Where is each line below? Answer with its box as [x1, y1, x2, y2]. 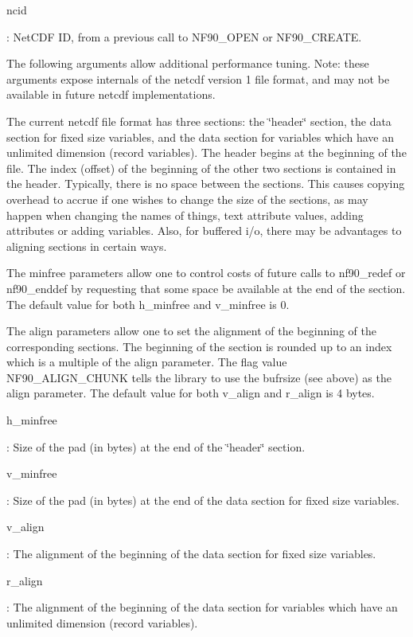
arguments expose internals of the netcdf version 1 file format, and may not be [6, 70, 390, 87]
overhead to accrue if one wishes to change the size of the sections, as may [6, 190, 368, 207]
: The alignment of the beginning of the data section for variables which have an [6, 599, 398, 616]
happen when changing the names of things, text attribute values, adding [6, 206, 364, 223]
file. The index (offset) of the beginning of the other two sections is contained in [6, 159, 396, 176]
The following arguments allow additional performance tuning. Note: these [6, 55, 369, 72]
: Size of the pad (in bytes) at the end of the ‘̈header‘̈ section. [6, 438, 306, 455]
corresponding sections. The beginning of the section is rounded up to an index [6, 338, 392, 354]
